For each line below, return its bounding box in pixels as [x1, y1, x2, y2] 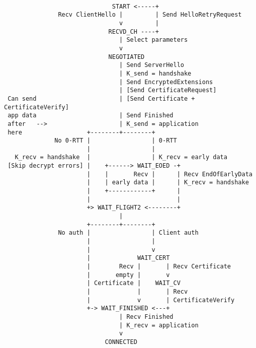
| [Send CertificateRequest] [119, 87, 217, 94]
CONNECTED [105, 338, 137, 345]
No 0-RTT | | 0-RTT [54, 137, 177, 145]
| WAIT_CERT [87, 254, 170, 262]
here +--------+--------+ [8, 128, 155, 136]
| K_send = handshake [119, 69, 192, 77]
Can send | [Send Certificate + [8, 95, 195, 102]
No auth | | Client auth [58, 229, 199, 237]
